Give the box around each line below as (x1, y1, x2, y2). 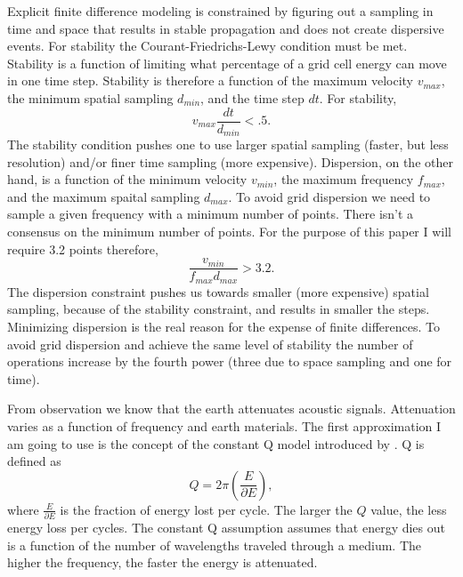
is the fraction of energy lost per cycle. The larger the (60, 500, 353, 518)
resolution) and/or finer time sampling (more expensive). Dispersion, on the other (7, 152, 453, 171)
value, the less (370, 500, 447, 518)
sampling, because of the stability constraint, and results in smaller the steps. (7, 300, 430, 318)
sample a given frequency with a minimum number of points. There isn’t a (7, 204, 414, 223)
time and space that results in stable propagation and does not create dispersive (7, 19, 444, 37)
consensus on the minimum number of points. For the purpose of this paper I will (7, 222, 451, 241)
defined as (7, 452, 61, 470)
